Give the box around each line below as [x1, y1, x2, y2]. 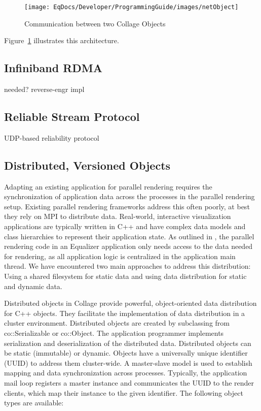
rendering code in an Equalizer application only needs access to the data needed [4, 241, 253, 251]
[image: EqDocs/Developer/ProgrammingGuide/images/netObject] [24, 4, 239, 11]
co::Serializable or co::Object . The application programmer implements [4, 327, 224, 338]
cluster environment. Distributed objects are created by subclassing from [4, 318, 230, 328]
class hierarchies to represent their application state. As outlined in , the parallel [4, 231, 254, 241]
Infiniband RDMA [4, 60, 102, 76]
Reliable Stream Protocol [4, 109, 140, 124]
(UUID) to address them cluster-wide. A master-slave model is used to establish [4, 357, 252, 368]
